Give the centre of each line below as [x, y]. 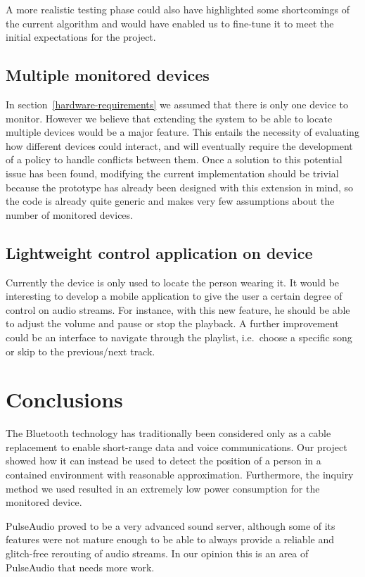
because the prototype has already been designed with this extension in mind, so [180, 187]
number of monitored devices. [69, 214]
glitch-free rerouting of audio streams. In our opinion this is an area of [157, 553]
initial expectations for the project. [81, 37]
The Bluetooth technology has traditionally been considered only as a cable [168, 433]
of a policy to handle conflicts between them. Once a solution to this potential [174, 159]
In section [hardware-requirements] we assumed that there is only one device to [177, 104]
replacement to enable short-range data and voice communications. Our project [177, 446]
